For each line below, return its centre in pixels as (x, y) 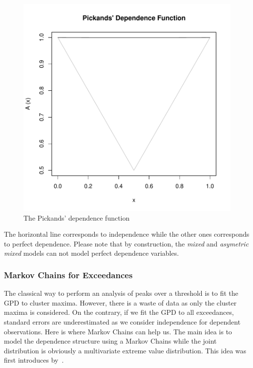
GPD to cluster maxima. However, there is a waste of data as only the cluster (120, 302)
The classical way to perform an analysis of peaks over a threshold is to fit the (121, 293)
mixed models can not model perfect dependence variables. (92, 253)
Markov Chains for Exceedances (68, 275)
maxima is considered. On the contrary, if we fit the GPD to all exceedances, (119, 312)
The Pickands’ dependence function (77, 217)
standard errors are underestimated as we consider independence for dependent (122, 321)
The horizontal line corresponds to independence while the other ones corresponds (127, 234)
